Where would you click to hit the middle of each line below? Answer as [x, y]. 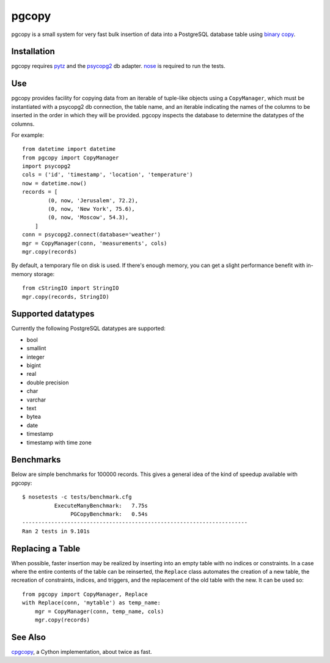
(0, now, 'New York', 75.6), [92, 209]
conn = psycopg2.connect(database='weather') [92, 235]
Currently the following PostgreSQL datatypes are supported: [89, 328]
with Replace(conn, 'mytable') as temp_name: [92, 603]
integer [36, 357]
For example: [28, 135]
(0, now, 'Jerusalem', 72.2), [93, 200]
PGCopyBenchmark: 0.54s [109, 514]
